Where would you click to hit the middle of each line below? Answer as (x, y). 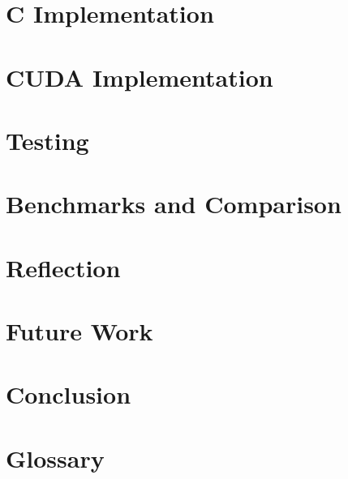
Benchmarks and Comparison (174, 204)
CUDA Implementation (140, 77)
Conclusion (69, 394)
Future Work (79, 331)
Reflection (63, 267)
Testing (47, 140)
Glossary (55, 458)
